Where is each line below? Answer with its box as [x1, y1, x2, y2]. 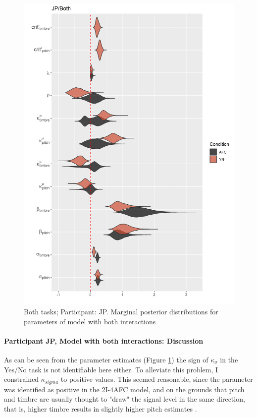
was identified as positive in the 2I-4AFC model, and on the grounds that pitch [4, 384, 245, 394]
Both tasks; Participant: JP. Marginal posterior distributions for [24, 306, 218, 316]
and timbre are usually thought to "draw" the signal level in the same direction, [4, 394, 245, 404]
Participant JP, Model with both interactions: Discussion [4, 335, 204, 346]
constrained [4, 374, 39, 384]
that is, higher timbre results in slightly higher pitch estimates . [4, 403, 197, 414]
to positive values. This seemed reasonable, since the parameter [60, 374, 253, 384]
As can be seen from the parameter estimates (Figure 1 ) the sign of [4, 354, 208, 364]
